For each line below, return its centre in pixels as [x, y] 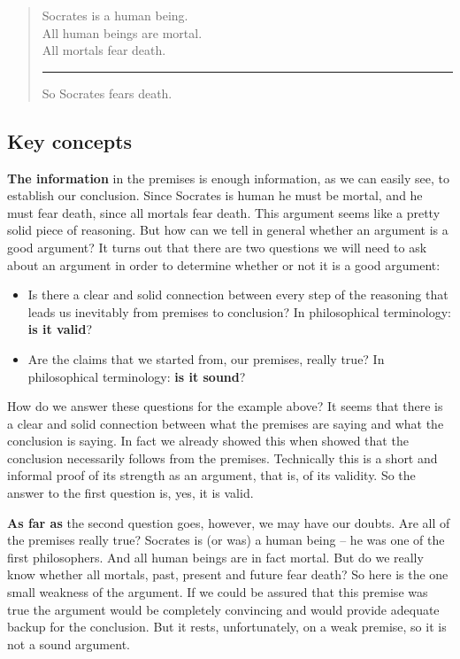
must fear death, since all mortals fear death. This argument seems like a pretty [224, 212]
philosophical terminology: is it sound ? [137, 376]
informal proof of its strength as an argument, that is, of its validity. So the [211, 475]
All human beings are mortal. [122, 32]
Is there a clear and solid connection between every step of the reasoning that [238, 295]
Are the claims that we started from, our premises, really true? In [206, 358]
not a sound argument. [69, 643]
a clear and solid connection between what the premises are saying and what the [226, 423]
